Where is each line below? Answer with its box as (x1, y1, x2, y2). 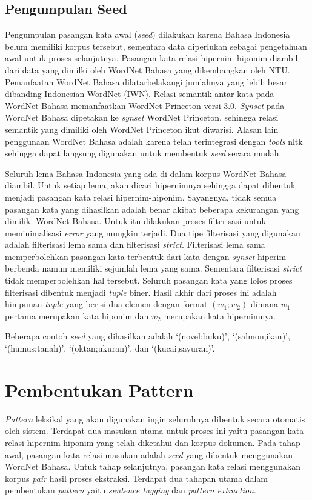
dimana (250, 298, 279, 310)
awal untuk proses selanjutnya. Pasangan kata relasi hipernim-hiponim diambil (5, 52, 298, 64)
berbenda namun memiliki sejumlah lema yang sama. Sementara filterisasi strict (5, 262, 302, 275)
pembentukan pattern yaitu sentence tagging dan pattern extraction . (5, 484, 256, 496)
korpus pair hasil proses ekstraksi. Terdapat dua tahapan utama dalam (5, 472, 268, 484)
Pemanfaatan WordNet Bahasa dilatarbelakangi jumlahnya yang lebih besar (5, 75, 288, 88)
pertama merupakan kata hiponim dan (5, 309, 149, 322)
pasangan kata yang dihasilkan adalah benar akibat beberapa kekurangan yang (5, 202, 299, 215)
